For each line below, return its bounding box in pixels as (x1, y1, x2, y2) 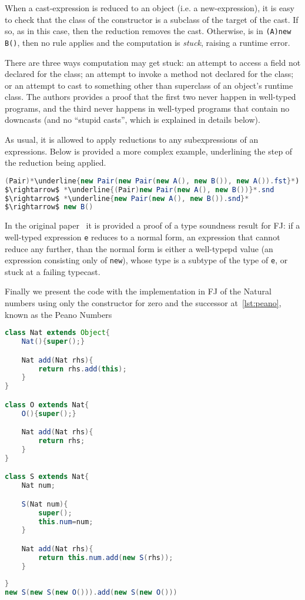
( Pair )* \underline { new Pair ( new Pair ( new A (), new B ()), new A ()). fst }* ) (5, 176, 300, 185)
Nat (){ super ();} (21, 337, 85, 346)
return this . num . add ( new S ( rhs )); (38, 553, 173, 562)
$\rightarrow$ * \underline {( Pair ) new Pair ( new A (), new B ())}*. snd (5, 185, 274, 194)
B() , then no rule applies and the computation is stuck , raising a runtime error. (5, 36, 290, 48)
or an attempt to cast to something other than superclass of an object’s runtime (5, 79, 293, 91)
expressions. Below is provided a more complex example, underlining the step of (5, 145, 293, 157)
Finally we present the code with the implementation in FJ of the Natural (5, 285, 272, 297)
